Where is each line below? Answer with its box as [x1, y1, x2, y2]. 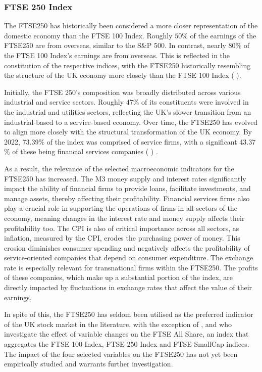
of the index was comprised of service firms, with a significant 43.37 [46, 136, 256, 147]
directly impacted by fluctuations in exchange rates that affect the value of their [4, 282, 252, 293]
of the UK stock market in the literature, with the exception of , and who [4, 318, 232, 329]
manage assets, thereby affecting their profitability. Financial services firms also [4, 193, 250, 203]
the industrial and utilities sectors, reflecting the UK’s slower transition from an [4, 106, 251, 117]
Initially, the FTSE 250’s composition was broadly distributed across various [4, 86, 241, 97]
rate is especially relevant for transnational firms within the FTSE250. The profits [4, 262, 258, 272]
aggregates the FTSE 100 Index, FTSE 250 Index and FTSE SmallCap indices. [4, 339, 249, 349]
